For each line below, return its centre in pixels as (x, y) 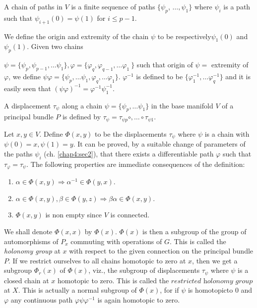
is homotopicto (210, 290)
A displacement (28, 105)
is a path (237, 6)
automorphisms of (31, 241)
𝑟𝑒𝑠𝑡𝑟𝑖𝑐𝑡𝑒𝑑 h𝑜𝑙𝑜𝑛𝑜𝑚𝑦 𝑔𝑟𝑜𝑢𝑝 (212, 281)
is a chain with (227, 133)
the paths (18, 153)
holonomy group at (32, 251)
